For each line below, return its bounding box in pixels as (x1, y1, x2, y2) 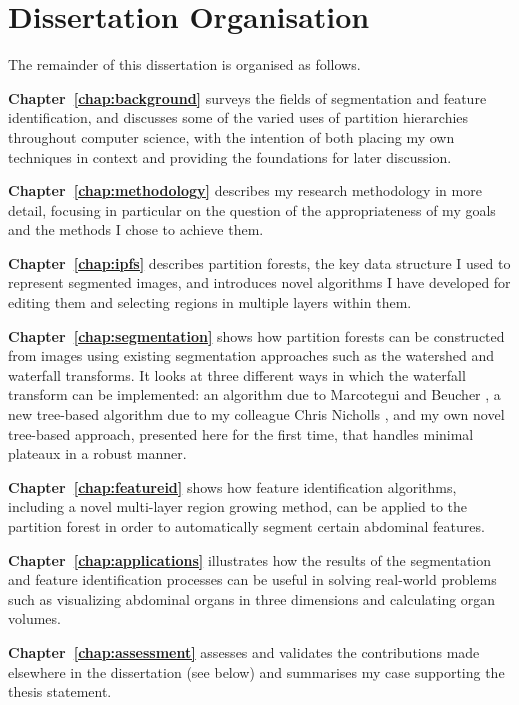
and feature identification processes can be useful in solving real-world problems (8, 569, 497, 590)
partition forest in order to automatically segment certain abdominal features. (8, 516, 485, 536)
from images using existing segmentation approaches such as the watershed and (8, 345, 495, 366)
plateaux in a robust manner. (8, 443, 187, 464)
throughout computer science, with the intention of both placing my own (8, 126, 455, 147)
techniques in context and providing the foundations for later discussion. (8, 146, 452, 167)
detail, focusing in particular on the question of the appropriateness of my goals (8, 199, 496, 220)
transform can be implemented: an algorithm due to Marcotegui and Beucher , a (8, 384, 501, 405)
